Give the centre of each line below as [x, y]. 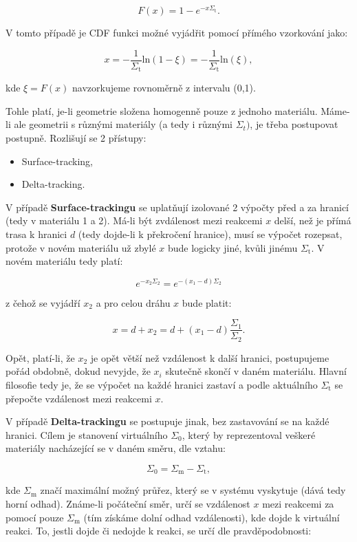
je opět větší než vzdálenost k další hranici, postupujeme [210, 357]
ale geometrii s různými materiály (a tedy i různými [123, 124]
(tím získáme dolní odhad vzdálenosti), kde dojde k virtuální [212, 517]
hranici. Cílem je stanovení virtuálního [87, 434]
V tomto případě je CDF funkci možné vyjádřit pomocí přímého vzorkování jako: [177, 33]
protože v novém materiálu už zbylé [81, 247]
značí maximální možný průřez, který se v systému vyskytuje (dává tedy [193, 490]
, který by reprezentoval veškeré [249, 434]
